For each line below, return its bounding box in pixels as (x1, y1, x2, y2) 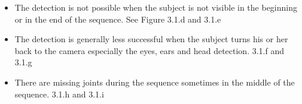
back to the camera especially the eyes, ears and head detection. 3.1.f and (14, 44, 285, 56)
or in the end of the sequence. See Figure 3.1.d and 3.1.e (14, 12, 221, 25)
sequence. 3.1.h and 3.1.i (14, 87, 104, 100)
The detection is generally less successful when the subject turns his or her (14, 33, 288, 45)
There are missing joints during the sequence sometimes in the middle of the (14, 75, 295, 88)
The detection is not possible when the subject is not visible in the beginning (14, 1, 297, 13)
